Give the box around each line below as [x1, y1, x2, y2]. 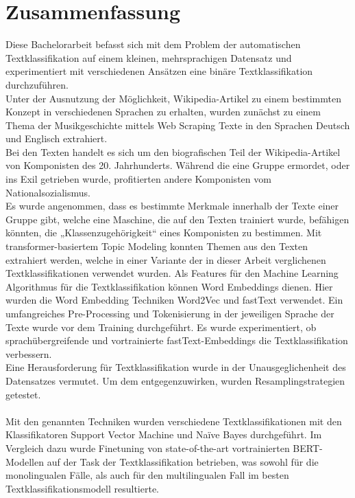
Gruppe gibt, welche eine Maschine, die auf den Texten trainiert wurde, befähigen [5, 212, 350, 226]
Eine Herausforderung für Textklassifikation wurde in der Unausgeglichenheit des [5, 360, 346, 374]
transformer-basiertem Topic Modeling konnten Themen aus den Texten [5, 239, 308, 253]
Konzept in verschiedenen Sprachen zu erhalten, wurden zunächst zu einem [5, 104, 321, 119]
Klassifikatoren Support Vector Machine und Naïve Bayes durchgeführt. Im [5, 427, 322, 442]
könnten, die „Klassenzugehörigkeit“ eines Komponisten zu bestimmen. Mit [5, 225, 322, 240]
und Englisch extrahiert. [5, 131, 108, 146]
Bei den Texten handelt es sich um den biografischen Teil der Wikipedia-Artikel [5, 144, 341, 159]
